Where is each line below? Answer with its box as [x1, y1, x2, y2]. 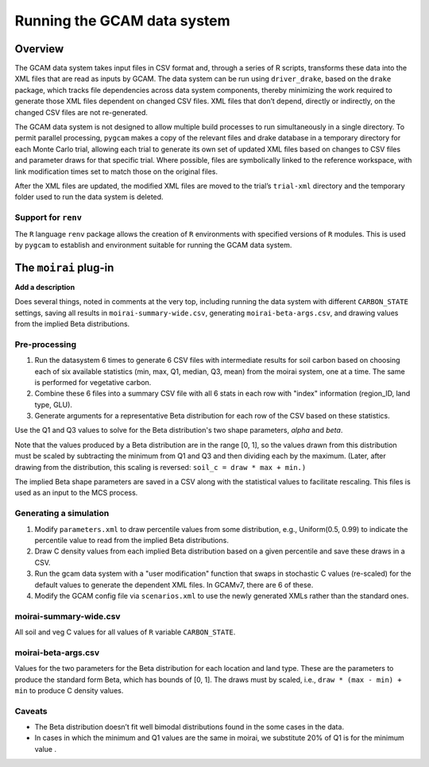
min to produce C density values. [14, 685, 124, 695]
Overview [14, 42, 64, 56]
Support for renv [14, 212, 83, 223]
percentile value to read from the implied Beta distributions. [34, 535, 230, 545]
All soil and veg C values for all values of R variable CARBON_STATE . [14, 627, 236, 637]
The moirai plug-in [14, 260, 114, 274]
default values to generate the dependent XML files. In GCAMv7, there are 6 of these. [34, 580, 314, 589]
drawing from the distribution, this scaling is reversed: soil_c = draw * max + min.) [14, 462, 307, 472]
